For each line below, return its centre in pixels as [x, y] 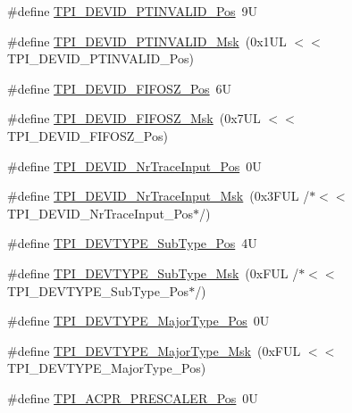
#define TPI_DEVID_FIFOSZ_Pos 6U [120, 88]
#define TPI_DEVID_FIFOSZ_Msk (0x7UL [134, 118]
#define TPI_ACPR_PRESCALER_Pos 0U [133, 397]
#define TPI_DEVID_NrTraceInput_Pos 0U [134, 165]
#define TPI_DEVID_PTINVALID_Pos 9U [133, 11]
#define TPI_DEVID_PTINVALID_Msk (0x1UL [147, 41]
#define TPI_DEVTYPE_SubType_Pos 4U [132, 243]
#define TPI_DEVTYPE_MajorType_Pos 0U [138, 321]
